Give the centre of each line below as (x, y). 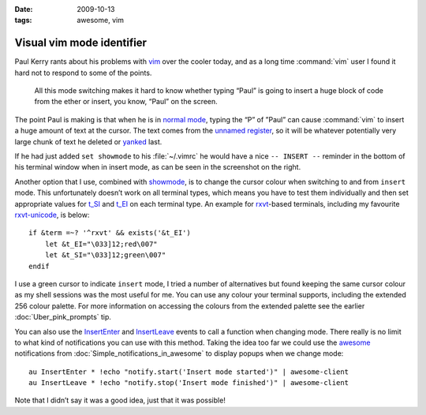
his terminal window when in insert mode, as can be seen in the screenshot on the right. (158, 167)
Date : (24, 9)
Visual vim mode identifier (81, 43)
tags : (23, 21)
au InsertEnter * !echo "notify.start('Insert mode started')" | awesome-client (189, 372)
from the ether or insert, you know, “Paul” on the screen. (126, 102)
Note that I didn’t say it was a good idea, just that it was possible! (120, 400)
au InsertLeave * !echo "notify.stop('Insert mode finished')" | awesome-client (189, 383)
